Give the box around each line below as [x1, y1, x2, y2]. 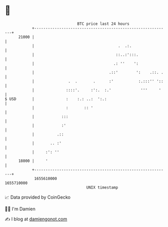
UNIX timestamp [86, 185, 118, 190]
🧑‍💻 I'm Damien [5, 206, 36, 212]
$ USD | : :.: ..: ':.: [5, 96, 107, 102]
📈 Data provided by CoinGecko [5, 194, 71, 200]
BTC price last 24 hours [77, 21, 130, 26]
